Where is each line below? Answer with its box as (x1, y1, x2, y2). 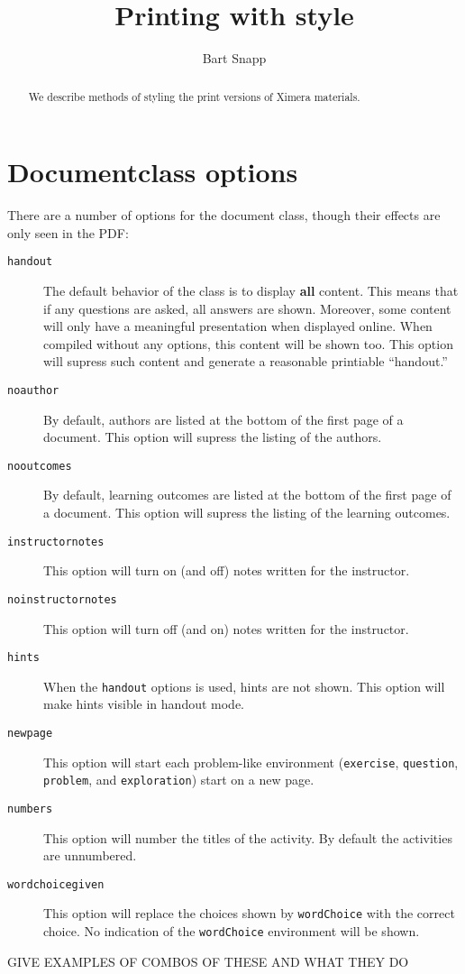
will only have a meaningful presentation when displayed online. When (43, 317, 433, 335)
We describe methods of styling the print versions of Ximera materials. (28, 88, 360, 104)
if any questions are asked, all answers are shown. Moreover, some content (43, 299, 451, 317)
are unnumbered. (43, 846, 137, 865)
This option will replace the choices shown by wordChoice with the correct (43, 904, 455, 923)
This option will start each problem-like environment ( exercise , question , (43, 752, 459, 771)
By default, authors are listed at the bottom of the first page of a (43, 409, 404, 428)
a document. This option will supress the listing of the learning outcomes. (43, 503, 451, 522)
